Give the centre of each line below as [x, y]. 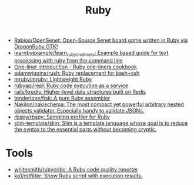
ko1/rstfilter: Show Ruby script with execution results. [78, 176]
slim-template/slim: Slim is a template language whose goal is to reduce [101, 123]
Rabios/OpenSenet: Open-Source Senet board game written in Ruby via [101, 40]
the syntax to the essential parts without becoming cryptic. [85, 129]
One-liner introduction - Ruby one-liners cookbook [76, 67]
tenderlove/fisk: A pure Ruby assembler [62, 98]
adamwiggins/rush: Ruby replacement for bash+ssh [77, 73]
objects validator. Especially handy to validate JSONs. [79, 110]
